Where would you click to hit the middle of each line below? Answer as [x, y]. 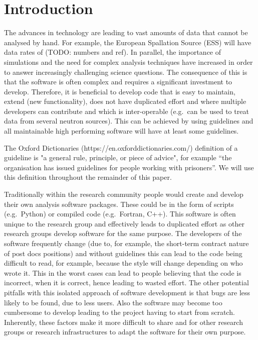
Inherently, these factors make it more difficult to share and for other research [123, 322]
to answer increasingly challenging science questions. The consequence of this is [126, 72]
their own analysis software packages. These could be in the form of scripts [119, 204]
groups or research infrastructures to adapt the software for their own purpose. [125, 332]
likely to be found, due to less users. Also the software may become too [113, 302]
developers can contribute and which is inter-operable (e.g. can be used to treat [126, 111]
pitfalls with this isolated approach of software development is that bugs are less [127, 292]
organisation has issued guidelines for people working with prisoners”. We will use [129, 167]
